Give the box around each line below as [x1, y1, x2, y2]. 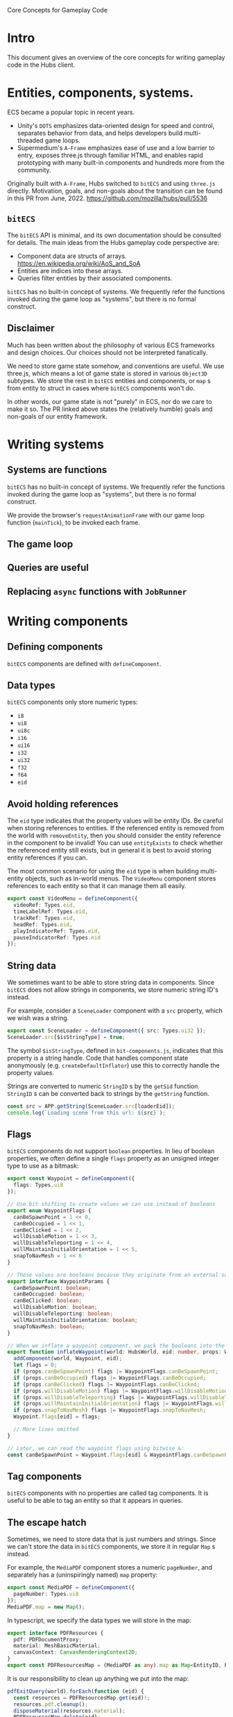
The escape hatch [7, 1516, 87, 1529]
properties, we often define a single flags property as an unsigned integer [7, 1154, 220, 1163]
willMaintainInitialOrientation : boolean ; [13, 1316, 138, 1323]
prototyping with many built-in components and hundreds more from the [17, 158, 225, 166]
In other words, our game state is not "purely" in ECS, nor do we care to [7, 397, 212, 405]
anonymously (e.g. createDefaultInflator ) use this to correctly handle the [7, 1061, 220, 1070]
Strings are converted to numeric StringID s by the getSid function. [7, 1081, 200, 1090]
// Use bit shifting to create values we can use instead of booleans [7, 1201, 216, 1208]
